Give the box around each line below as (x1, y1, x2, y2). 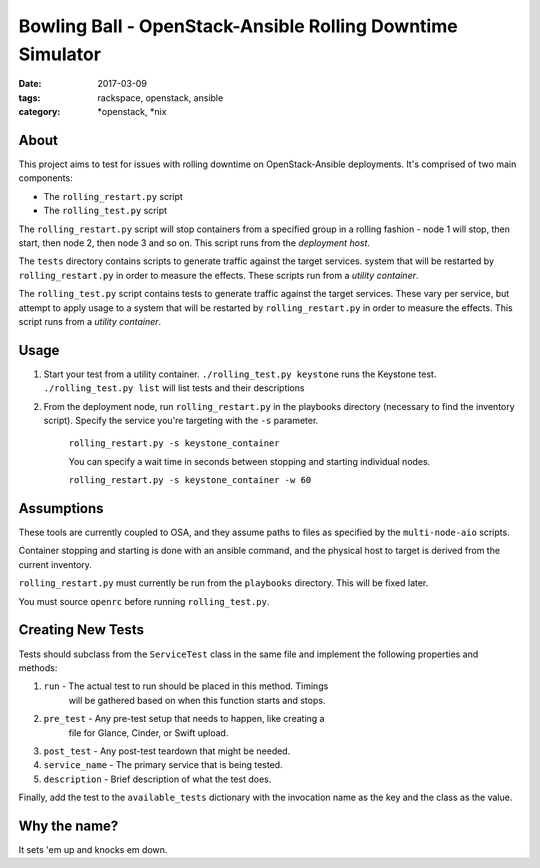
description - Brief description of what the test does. (43, 773, 272, 785)
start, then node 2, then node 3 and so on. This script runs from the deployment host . (18, 236, 370, 249)
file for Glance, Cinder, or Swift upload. (68, 726, 229, 739)
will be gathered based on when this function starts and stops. (68, 694, 326, 706)
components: (18, 172, 74, 184)
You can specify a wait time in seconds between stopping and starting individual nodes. (68, 455, 431, 467)
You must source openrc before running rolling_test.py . (18, 595, 270, 607)
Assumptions (18, 500, 104, 517)
